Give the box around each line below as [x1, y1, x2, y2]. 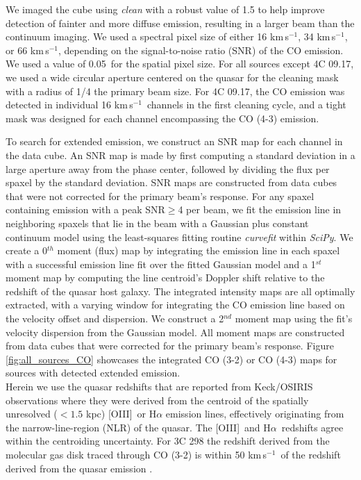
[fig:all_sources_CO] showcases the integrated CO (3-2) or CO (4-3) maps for [6, 351, 337, 366]
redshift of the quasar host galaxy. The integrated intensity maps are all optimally [6, 283, 355, 298]
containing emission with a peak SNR [6, 202, 165, 217]
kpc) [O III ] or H [86, 406, 157, 421]
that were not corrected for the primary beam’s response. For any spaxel [6, 188, 314, 203]
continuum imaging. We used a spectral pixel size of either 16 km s [6, 29, 289, 44]
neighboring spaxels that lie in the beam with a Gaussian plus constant [6, 215, 309, 230]
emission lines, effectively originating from [165, 406, 344, 421]
